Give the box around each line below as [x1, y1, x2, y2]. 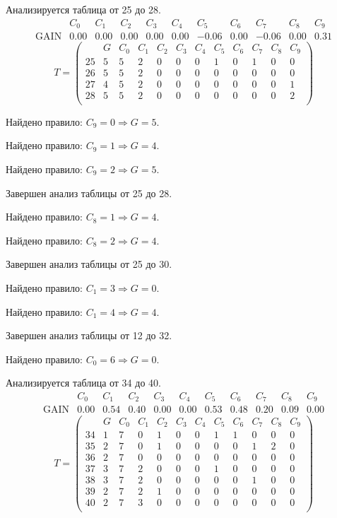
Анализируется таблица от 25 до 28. [6, 2, 161, 16]
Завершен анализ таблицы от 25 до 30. [6, 257, 172, 271]
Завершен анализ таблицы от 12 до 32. [6, 328, 172, 343]
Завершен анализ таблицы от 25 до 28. [6, 185, 172, 200]
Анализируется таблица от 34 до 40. [6, 375, 161, 390]
